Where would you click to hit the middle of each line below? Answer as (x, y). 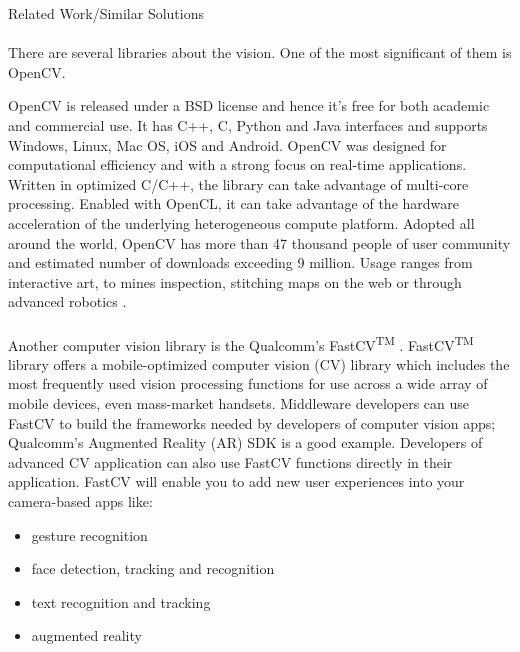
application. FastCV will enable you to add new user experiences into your (236, 481)
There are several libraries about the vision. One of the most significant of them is (260, 52)
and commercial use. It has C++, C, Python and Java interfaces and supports (248, 124)
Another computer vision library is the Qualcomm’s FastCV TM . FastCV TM (241, 343)
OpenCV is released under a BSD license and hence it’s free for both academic (249, 105)
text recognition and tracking (121, 601)
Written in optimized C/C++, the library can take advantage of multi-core (238, 183)
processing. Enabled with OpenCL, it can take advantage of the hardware (234, 203)
